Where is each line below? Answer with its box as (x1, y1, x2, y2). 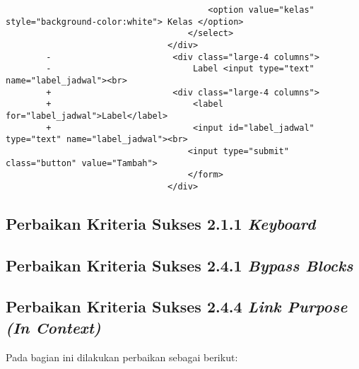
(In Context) (6, 316, 101, 338)
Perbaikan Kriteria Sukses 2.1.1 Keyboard (6, 212, 316, 234)
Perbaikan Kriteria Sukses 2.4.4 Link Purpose (6, 295, 348, 317)
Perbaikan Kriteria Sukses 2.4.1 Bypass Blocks (6, 254, 353, 276)
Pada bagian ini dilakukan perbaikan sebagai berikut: (6, 349, 238, 364)
